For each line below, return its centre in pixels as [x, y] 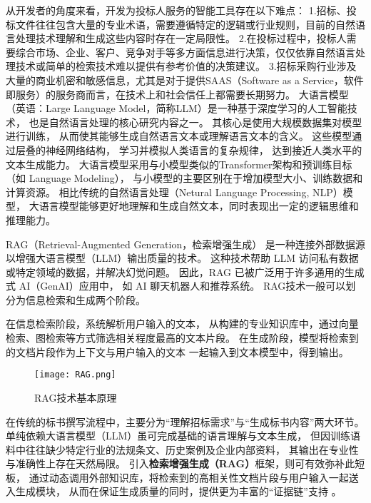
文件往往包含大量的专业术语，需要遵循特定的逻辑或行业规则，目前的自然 [185, 24]
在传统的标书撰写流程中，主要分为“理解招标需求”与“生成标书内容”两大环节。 [185, 421]
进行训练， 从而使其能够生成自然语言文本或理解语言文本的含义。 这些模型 [179, 136]
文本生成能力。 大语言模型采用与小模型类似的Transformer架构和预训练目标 [179, 164]
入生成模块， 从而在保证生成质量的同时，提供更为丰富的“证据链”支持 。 [174, 491]
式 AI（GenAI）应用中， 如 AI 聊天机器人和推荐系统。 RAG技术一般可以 [176, 286]
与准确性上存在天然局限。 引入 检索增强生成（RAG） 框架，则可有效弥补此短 [185, 463]
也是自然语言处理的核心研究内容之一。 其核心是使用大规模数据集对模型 [195, 122]
